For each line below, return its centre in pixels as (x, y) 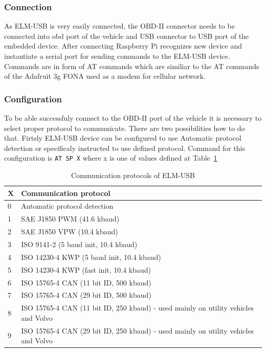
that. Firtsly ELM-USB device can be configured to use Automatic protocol (123, 138)
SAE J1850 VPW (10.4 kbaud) (70, 232)
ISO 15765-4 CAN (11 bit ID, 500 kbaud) (86, 282)
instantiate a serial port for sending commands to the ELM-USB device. (117, 56)
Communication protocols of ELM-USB (133, 175)
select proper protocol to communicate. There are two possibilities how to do (125, 128)
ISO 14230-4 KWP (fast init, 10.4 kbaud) (86, 269)
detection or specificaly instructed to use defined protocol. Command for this (125, 148)
